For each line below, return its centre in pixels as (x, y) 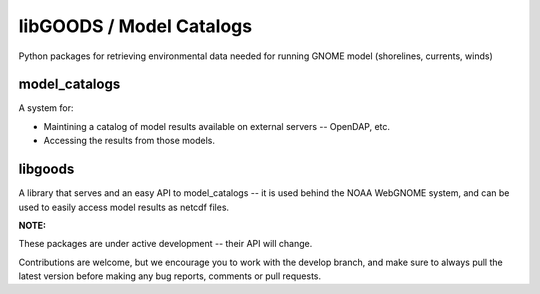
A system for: (46, 108)
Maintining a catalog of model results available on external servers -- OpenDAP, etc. (216, 126)
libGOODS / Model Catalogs (135, 26)
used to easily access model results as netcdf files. (124, 207)
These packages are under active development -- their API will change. (165, 244)
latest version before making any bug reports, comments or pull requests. (170, 276)
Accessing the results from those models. (129, 141)
